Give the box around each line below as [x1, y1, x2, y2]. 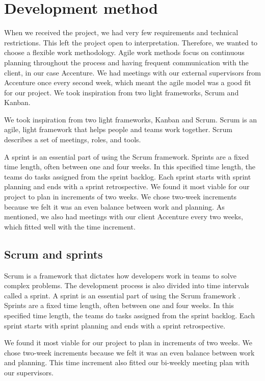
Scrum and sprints [4, 246, 103, 262]
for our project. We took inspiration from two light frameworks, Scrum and [4, 87, 239, 97]
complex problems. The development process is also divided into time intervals [4, 280, 249, 291]
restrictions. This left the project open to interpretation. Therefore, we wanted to [4, 37, 258, 47]
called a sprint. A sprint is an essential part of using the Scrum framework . [4, 290, 241, 300]
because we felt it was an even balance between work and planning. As [4, 201, 225, 212]
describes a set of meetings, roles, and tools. [4, 134, 141, 145]
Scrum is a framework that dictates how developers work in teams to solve [4, 270, 236, 281]
